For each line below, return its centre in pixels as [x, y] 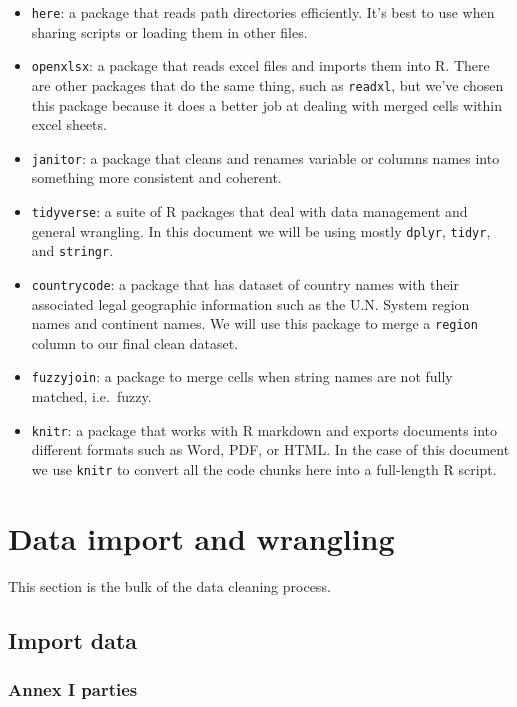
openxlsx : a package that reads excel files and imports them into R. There [260, 65]
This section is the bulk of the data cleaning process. [169, 585]
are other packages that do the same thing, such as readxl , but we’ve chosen [267, 84]
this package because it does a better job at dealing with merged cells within [266, 104]
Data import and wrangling [201, 537]
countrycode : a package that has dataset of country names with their [245, 283]
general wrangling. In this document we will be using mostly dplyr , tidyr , [261, 230]
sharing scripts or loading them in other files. [169, 31]
